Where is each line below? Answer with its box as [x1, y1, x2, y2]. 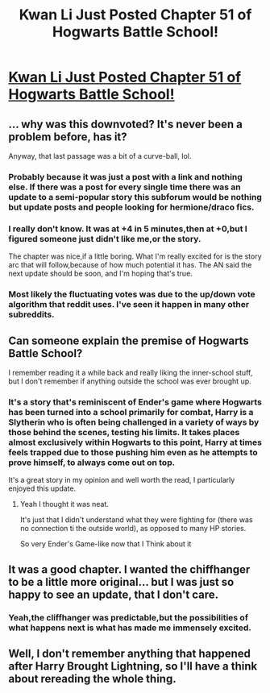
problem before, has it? [8, 130, 127, 143]
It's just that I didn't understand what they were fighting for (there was [19, 515, 253, 525]
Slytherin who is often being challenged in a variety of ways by [8, 417, 260, 428]
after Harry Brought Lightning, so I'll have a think [8, 659, 258, 673]
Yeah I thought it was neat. [19, 500, 109, 509]
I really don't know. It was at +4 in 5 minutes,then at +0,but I [8, 223, 247, 234]
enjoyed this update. [8, 483, 77, 493]
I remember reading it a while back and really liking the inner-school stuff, [8, 367, 253, 377]
